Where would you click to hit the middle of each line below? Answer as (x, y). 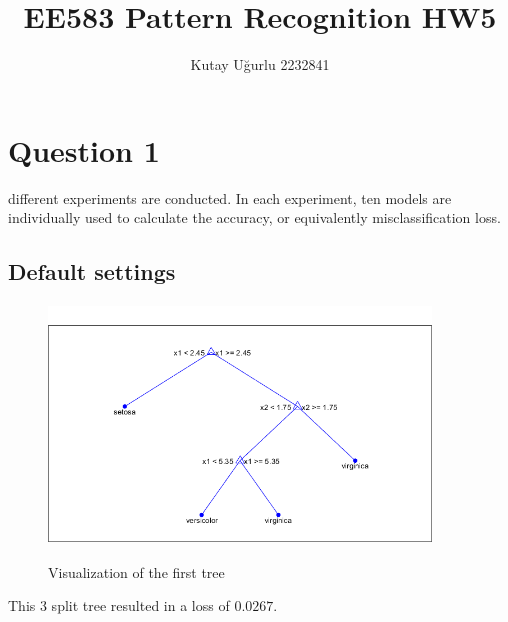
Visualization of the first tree (136, 571)
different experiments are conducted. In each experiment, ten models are (230, 197)
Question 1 (84, 149)
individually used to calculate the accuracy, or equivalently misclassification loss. (254, 217)
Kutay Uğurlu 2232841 (260, 64)
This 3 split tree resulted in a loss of (119, 605)
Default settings (92, 271)
